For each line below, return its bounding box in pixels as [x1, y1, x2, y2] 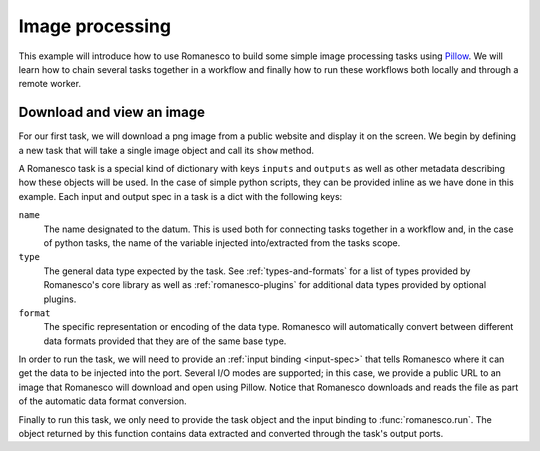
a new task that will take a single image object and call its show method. [18, 144, 315, 156]
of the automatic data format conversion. [18, 395, 187, 407]
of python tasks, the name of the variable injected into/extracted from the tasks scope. [43, 236, 401, 249]
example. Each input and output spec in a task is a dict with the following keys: [18, 190, 343, 202]
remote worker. [18, 78, 82, 90]
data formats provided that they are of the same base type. [43, 335, 287, 347]
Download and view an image [18, 104, 205, 121]
